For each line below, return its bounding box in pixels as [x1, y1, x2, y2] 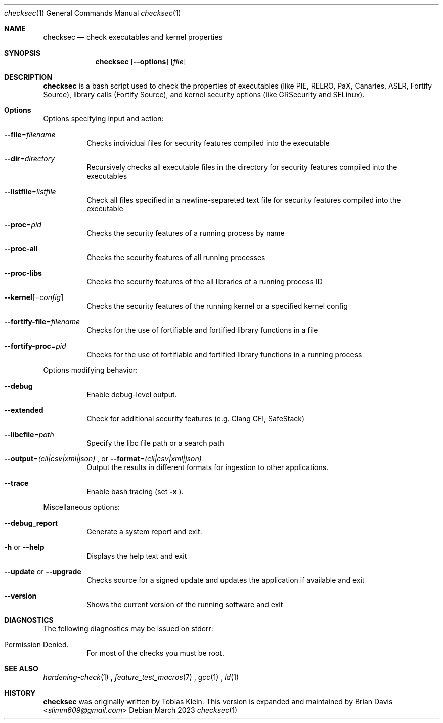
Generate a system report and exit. [86, 527, 202, 536]
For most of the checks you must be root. [86, 649, 224, 657]
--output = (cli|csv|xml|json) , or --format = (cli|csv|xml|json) [4, 454, 202, 463]
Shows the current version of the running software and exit [86, 600, 283, 609]
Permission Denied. [4, 640, 69, 649]
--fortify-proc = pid [4, 342, 66, 350]
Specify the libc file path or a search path [86, 439, 224, 447]
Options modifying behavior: [43, 366, 138, 374]
